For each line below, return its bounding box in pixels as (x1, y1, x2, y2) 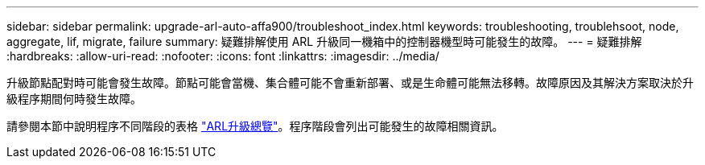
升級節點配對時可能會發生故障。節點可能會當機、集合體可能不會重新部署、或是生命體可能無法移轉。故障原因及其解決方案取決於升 (6, 76, 694, 89)
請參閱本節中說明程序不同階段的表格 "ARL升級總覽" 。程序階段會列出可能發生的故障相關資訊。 (6, 119, 504, 133)
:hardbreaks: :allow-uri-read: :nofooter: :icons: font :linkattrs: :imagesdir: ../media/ (6, 49, 439, 63)
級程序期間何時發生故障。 (6, 92, 142, 105)
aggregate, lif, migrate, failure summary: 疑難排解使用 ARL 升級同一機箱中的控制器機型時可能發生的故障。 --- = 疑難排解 (6, 35, 642, 48)
